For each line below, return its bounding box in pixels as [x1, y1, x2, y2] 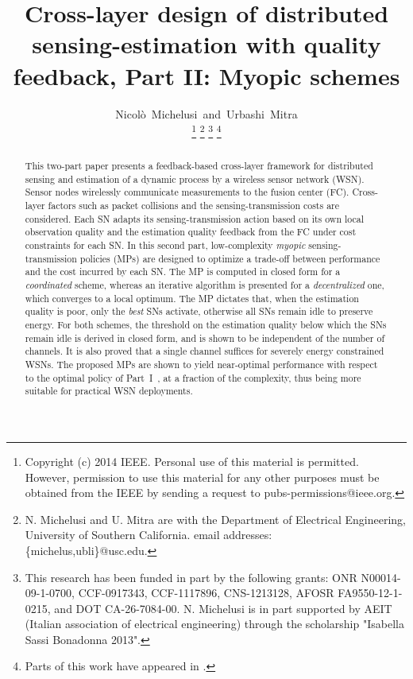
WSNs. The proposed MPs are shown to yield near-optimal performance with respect [25, 357, 378, 371]
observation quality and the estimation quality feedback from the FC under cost [25, 225, 357, 239]
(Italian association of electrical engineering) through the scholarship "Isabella [25, 615, 404, 632]
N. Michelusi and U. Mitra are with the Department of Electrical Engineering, [25, 510, 407, 527]
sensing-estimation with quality [32, 28, 381, 60]
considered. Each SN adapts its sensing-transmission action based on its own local [25, 211, 365, 225]
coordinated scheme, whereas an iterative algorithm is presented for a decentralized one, [25, 278, 384, 292]
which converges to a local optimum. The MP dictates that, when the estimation [25, 291, 359, 305]
